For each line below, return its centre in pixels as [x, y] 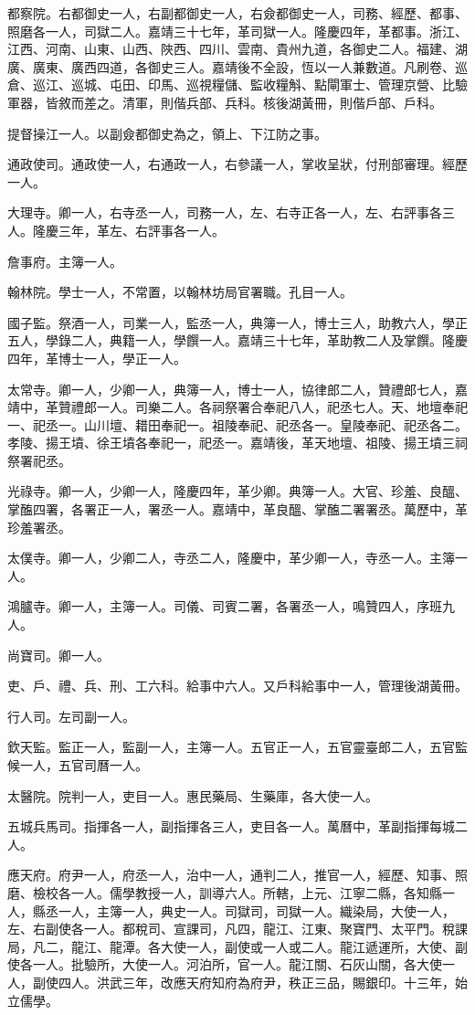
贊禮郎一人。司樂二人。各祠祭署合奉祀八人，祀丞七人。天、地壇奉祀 [263, 407]
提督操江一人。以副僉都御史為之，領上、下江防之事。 [167, 133]
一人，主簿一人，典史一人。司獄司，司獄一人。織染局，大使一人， [256, 910]
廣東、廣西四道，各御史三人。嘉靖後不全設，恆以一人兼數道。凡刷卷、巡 [250, 66]
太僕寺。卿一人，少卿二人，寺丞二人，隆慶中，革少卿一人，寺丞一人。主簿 [231, 558]
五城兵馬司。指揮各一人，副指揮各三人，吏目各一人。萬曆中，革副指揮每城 [231, 826]
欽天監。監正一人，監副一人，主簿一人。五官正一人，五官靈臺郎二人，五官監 [237, 747]
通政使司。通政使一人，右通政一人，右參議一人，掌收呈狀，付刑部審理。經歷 [237, 164]
